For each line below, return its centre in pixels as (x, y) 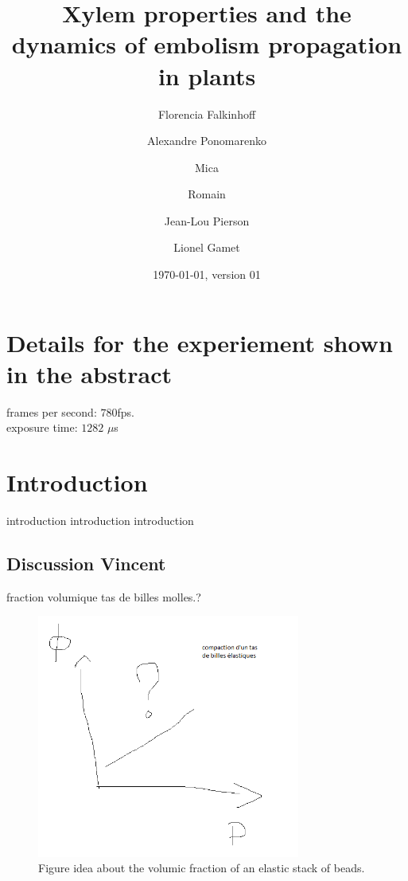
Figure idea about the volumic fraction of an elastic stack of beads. (202, 868)
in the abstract (89, 373)
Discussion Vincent (86, 564)
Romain (207, 194)
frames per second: (52, 411)
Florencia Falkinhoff (207, 114)
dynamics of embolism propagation (207, 44)
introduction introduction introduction (100, 521)
